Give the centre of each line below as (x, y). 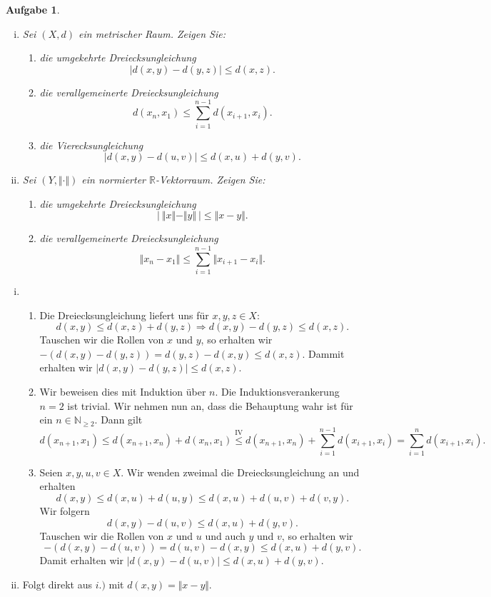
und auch (225, 535)
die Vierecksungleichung (91, 145)
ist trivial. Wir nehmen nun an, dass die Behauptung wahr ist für (210, 405)
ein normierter (113, 180)
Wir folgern (65, 511)
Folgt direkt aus (57, 584)
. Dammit (323, 353)
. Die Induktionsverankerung (277, 391)
